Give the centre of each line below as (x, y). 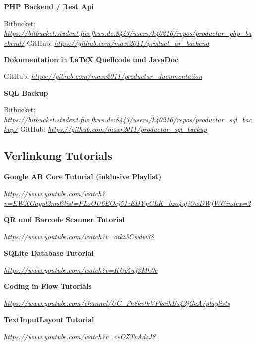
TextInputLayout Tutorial (49, 319)
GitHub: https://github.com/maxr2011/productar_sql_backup (114, 129)
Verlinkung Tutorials (58, 156)
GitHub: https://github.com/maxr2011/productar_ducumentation (103, 76)
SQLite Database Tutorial (49, 253)
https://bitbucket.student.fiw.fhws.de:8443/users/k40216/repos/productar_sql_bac (128, 119)
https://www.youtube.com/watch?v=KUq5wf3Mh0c (81, 269)
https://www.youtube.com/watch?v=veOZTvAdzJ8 (80, 336)
